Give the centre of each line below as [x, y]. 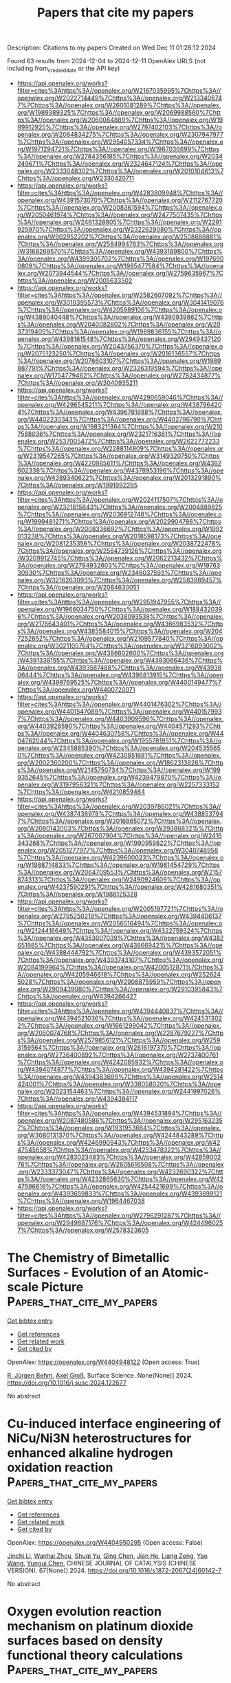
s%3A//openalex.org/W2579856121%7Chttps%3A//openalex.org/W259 [119, 1040]
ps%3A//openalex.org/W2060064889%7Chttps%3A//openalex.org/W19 [120, 120]
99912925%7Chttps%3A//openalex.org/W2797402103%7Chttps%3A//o [119, 127]
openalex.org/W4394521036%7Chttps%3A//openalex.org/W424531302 [119, 1018]
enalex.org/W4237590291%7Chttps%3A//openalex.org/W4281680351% [120, 887]
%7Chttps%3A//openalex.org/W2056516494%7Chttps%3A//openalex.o [120, 923]
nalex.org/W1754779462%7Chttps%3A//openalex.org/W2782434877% [119, 375]
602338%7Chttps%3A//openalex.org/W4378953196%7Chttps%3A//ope [120, 470]
